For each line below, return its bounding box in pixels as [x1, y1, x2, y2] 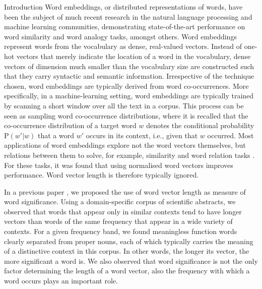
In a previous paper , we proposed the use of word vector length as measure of [4, 186, 246, 197]
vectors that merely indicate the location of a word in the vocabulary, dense [16, 50, 251, 61]
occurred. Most [207, 130, 254, 140]
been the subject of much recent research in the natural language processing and [4, 11, 252, 22]
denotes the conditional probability [146, 120, 254, 131]
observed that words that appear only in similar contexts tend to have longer [4, 206, 242, 216]
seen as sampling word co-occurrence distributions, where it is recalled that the [4, 110, 248, 121]
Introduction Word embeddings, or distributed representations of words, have [4, 2, 243, 12]
